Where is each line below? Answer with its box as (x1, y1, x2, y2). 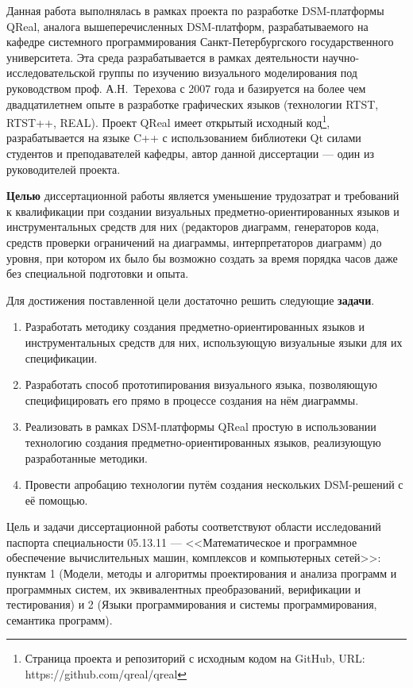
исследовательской (6, 64, 95, 81)
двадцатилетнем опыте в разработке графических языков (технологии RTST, (6, 95, 379, 112)
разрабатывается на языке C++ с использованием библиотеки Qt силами (6, 129, 361, 146)
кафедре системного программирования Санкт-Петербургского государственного (6, 33, 394, 50)
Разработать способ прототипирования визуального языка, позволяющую (25, 376, 377, 393)
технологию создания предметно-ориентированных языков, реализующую (25, 433, 381, 450)
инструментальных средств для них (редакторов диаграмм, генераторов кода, (6, 218, 380, 235)
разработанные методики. (25, 449, 148, 466)
